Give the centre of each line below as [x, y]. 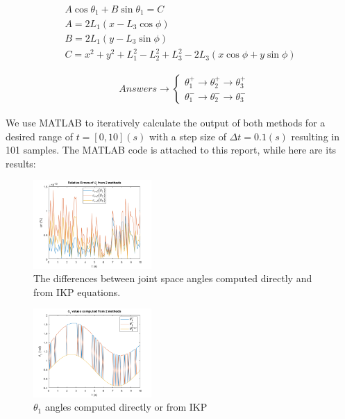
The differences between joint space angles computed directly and [173, 278]
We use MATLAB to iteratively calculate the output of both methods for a [166, 123]
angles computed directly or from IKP [126, 407]
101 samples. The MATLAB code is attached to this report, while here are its [171, 150]
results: [21, 163]
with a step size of [187, 136]
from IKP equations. [77, 291]
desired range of [39, 136]
